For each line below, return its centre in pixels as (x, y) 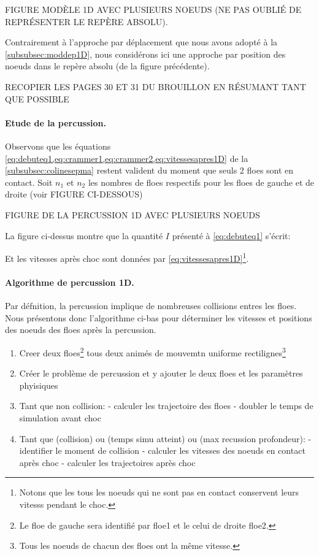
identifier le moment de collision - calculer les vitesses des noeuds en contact (162, 450)
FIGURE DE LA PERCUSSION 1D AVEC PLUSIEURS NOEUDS (133, 214)
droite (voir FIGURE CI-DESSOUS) (74, 194)
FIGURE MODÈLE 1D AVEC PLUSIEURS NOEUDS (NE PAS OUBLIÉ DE (153, 9)
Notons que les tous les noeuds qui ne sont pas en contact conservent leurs (159, 492)
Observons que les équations (58, 146)
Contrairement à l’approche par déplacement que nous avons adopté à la (141, 42)
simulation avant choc (60, 417)
